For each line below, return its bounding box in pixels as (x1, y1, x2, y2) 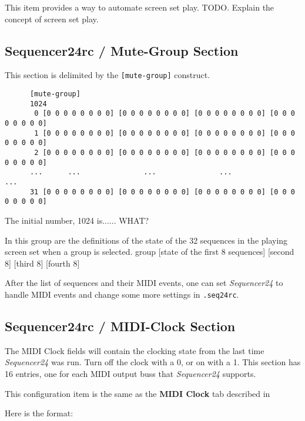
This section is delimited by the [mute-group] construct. (5, 69, 210, 81)
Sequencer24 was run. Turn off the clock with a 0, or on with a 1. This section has (5, 356, 301, 368)
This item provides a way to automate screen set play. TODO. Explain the (5, 1, 274, 13)
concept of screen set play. (5, 12, 99, 25)
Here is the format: (5, 407, 73, 419)
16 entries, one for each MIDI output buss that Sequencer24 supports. (5, 367, 256, 379)
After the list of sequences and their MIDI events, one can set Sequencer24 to (5, 277, 283, 289)
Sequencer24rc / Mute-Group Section (5, 41, 239, 59)
